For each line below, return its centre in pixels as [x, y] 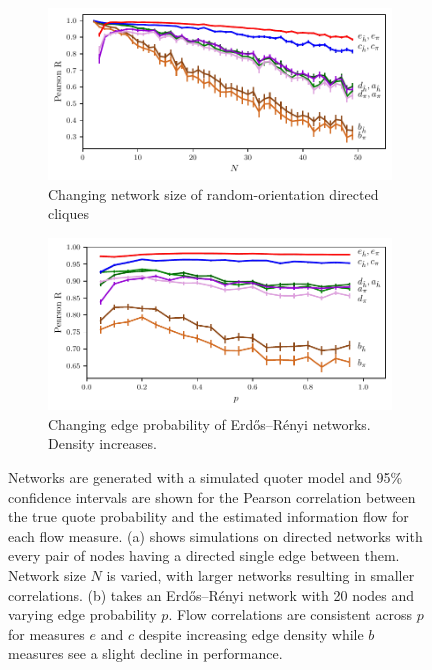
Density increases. [102, 443]
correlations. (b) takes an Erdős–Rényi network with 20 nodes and [211, 594]
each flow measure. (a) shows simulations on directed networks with [215, 535]
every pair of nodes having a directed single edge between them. [204, 555]
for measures [46, 633]
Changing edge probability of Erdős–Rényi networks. [209, 423]
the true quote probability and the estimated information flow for [208, 516]
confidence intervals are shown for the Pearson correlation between [212, 496]
